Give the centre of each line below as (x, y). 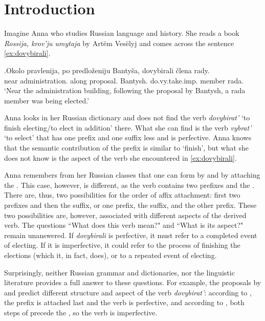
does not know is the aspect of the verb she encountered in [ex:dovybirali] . (120, 157)
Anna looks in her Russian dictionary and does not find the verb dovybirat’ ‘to (127, 117)
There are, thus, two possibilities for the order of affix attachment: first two (122, 195)
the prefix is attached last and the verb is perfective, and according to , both (124, 302)
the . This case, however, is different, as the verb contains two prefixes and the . (129, 185)
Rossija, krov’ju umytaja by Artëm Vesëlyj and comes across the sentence (119, 43)
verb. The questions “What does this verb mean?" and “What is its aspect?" (124, 225)
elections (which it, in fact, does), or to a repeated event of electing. (111, 255)
